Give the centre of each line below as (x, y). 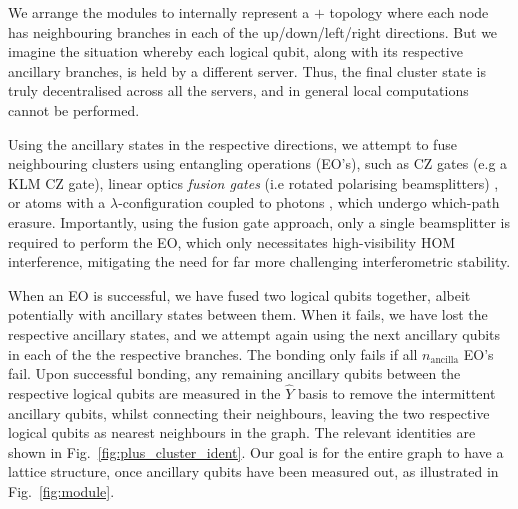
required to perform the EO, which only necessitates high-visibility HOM (232, 241)
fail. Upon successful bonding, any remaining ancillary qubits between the (234, 373)
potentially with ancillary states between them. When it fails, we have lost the (248, 314)
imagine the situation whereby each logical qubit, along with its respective (235, 51)
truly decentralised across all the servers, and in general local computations (238, 90)
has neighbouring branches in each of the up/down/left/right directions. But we (253, 31)
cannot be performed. (74, 109)
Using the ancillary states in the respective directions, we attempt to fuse (232, 143)
